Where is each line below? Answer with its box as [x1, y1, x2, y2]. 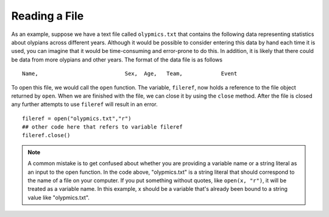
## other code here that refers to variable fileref [22, 124, 183, 130]
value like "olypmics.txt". [27, 194, 90, 201]
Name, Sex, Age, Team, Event [22, 70, 238, 77]
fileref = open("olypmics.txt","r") [22, 115, 132, 122]
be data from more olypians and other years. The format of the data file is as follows [11, 55, 222, 63]
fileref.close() [22, 132, 71, 139]
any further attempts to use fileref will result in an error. [11, 101, 158, 108]
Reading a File [11, 9, 84, 23]
